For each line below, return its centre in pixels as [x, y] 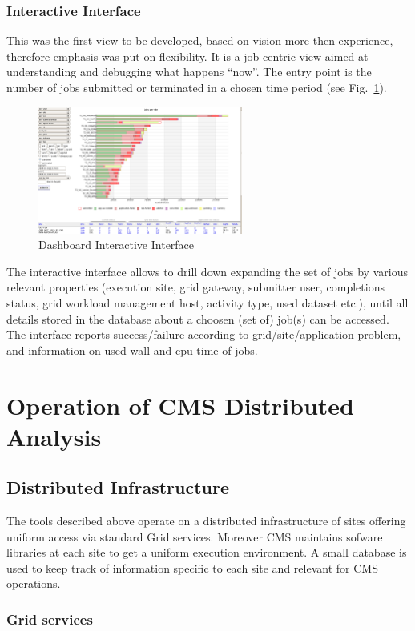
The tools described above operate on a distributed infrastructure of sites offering [206, 521]
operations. [34, 583]
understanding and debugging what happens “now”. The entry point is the [189, 72]
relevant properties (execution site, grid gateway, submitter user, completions [195, 287]
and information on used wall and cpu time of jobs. [132, 350]
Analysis [54, 436]
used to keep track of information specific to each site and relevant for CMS [192, 567]
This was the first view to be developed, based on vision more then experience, [200, 40]
